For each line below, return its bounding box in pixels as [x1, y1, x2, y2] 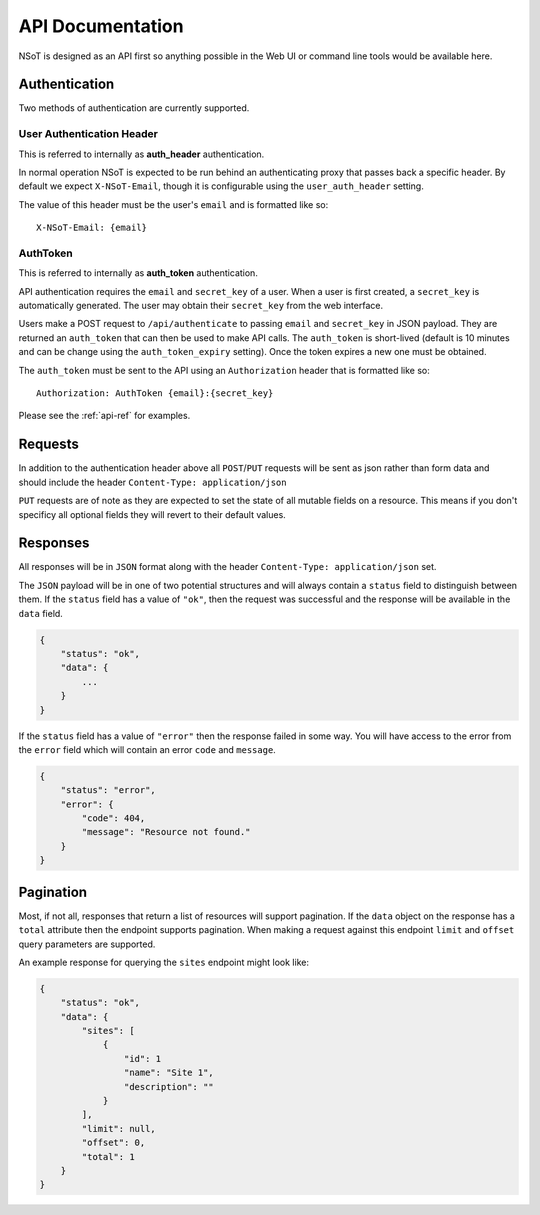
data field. [18, 607, 64, 619]
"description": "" [123, 1081, 214, 1092]
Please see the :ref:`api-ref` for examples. [18, 410, 191, 422]
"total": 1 [81, 1151, 135, 1162]
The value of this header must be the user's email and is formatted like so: [18, 198, 329, 210]
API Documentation [18, 15, 184, 37]
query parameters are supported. [18, 938, 156, 950]
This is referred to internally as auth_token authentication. [18, 267, 259, 279]
